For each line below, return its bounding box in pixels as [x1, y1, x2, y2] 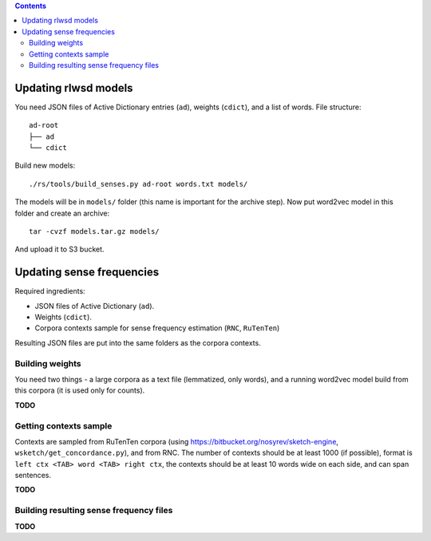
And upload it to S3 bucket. [14, 244, 105, 255]
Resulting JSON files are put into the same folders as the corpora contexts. [14, 338, 261, 347]
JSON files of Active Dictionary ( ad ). [34, 301, 155, 310]
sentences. [14, 471, 52, 480]
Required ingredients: [14, 286, 85, 296]
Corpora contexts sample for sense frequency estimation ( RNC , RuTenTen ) [34, 323, 280, 333]
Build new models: [14, 160, 76, 171]
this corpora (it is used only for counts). [14, 385, 145, 395]
